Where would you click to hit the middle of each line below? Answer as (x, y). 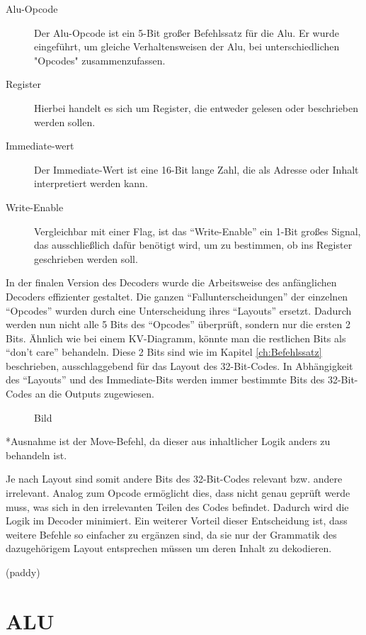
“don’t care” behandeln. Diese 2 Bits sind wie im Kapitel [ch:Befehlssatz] (164, 352)
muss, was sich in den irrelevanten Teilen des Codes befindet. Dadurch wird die (177, 506)
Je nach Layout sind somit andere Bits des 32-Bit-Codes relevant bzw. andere (174, 479)
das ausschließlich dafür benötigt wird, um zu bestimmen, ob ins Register (193, 245)
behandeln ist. (36, 455)
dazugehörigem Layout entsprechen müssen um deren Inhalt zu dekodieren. (169, 548)
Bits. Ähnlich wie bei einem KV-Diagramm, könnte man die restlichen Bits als (176, 338)
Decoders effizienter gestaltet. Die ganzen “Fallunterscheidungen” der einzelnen (177, 296)
